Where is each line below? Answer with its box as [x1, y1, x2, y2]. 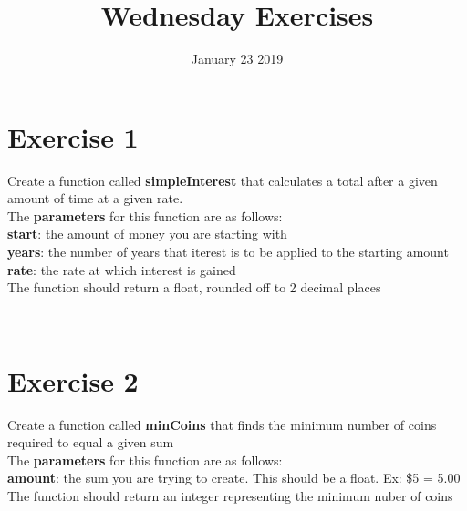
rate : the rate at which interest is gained [7, 260, 236, 279]
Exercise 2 [7, 362, 139, 399]
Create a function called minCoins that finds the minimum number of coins [7, 414, 437, 434]
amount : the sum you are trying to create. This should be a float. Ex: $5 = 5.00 [7, 468, 461, 487]
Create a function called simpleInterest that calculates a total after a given [7, 170, 438, 189]
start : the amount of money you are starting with [7, 224, 287, 243]
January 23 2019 [191, 49, 284, 68]
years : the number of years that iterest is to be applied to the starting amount [7, 242, 449, 261]
